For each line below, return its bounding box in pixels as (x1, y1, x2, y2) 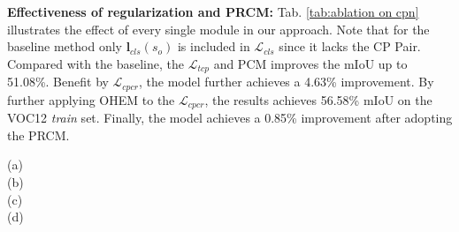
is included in (177, 37, 250, 56)
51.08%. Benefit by (7, 72, 109, 91)
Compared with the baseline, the (7, 54, 185, 72)
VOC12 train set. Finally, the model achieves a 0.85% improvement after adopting (7, 109, 453, 127)
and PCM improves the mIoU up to (213, 54, 408, 72)
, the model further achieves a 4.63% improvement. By (139, 72, 434, 91)
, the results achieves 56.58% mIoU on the (204, 90, 432, 109)
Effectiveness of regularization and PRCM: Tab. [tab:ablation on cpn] (7, 3, 419, 20)
